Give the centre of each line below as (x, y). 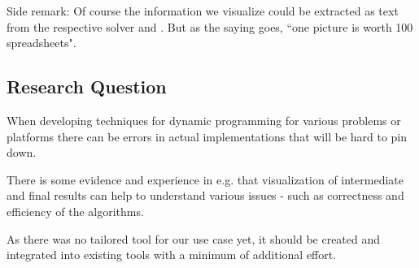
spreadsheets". (41, 43)
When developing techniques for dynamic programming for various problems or (204, 120)
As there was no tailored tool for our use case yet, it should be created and (194, 238)
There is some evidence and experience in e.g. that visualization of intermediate (205, 179)
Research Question (87, 86)
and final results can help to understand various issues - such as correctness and (205, 195)
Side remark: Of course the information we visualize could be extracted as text (203, 11)
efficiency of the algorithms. (75, 211)
